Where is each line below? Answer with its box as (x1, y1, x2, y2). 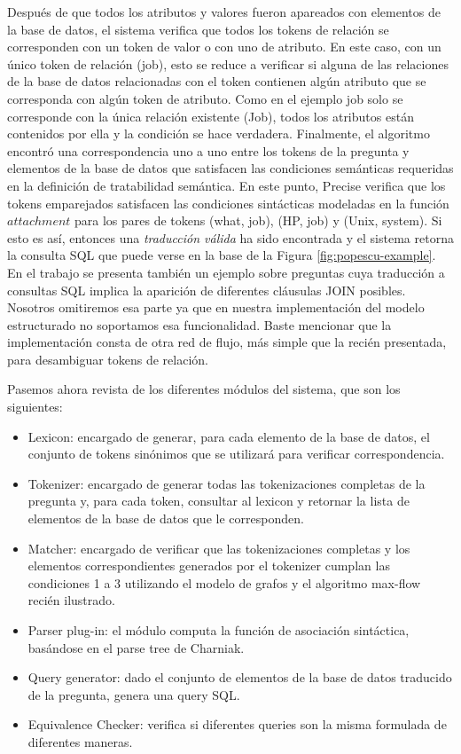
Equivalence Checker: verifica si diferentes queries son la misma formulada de (27, 715, 447, 734)
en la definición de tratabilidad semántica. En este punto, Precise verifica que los (7, 176, 446, 194)
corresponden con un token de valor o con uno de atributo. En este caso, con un (7, 37, 441, 56)
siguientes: (7, 397, 63, 416)
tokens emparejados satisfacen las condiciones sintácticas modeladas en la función (7, 193, 449, 212)
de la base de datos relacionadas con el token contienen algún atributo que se (7, 72, 426, 90)
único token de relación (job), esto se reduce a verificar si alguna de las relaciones (7, 54, 449, 73)
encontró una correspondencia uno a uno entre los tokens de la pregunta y (7, 141, 410, 160)
